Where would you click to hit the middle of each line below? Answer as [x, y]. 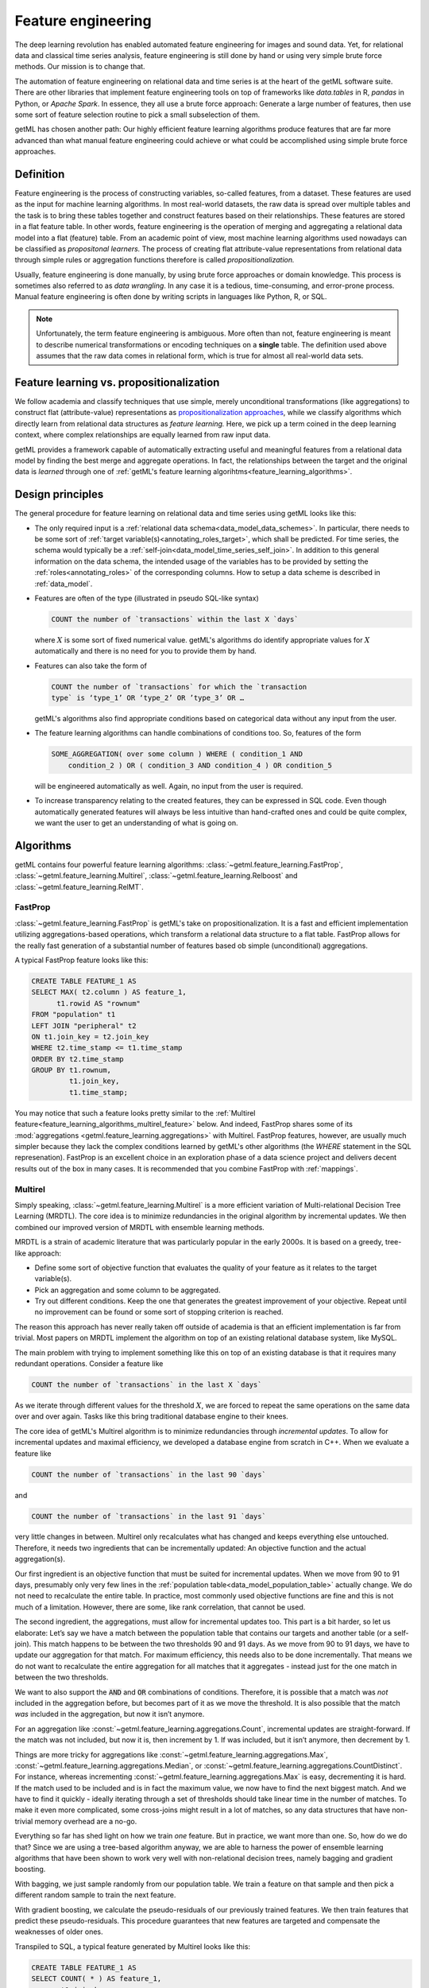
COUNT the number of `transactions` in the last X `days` [147, 1385]
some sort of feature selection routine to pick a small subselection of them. [137, 115]
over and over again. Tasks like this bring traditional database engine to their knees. [152, 1416]
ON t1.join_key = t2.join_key [90, 1037]
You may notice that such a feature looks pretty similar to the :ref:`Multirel [135, 1112]
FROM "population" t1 [73, 1015]
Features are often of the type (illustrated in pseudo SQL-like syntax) [147, 598]
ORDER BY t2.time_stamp [78, 1059]
